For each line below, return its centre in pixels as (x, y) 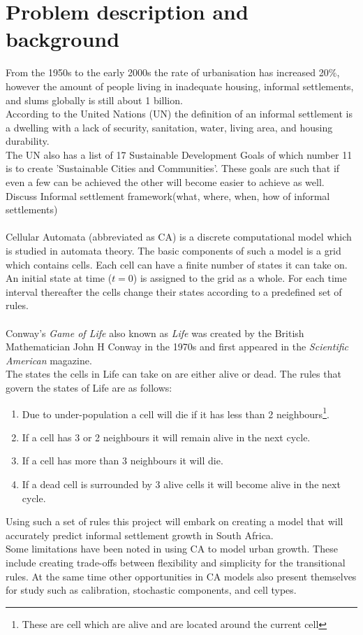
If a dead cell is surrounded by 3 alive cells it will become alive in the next (181, 484)
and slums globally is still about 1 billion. (94, 100)
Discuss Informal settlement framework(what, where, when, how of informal (168, 195)
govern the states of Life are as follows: (89, 387)
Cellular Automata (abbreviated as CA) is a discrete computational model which (179, 237)
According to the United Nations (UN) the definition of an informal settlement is (179, 114)
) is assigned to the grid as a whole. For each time (240, 278)
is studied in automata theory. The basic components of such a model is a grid (173, 251)
